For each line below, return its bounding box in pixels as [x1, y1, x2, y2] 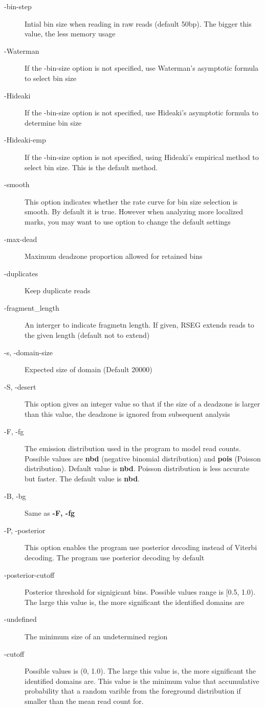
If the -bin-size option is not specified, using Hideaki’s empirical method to [25, 151, 259, 162]
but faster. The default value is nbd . [25, 473, 140, 483]
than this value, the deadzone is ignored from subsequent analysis [25, 409, 230, 419]
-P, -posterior [4, 524, 46, 535]
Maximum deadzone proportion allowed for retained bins [25, 251, 203, 261]
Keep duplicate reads [25, 285, 91, 296]
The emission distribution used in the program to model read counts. [25, 443, 241, 454]
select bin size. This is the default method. [25, 161, 158, 172]
